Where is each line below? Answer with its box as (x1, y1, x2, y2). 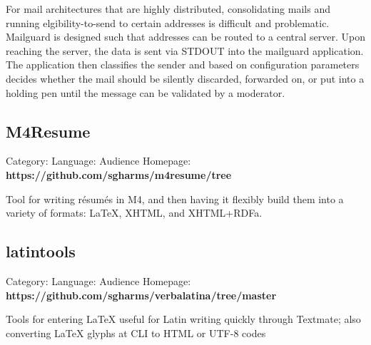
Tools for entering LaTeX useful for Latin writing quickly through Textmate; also (6, 311, 361, 326)
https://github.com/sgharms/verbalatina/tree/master (6, 287, 277, 302)
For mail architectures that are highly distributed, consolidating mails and (6, 1, 330, 16)
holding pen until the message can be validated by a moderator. (6, 85, 285, 100)
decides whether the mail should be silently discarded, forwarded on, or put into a (6, 71, 365, 86)
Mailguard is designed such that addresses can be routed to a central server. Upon (6, 29, 365, 44)
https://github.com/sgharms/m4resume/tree (6, 167, 232, 182)
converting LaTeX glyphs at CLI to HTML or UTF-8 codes (6, 325, 266, 340)
